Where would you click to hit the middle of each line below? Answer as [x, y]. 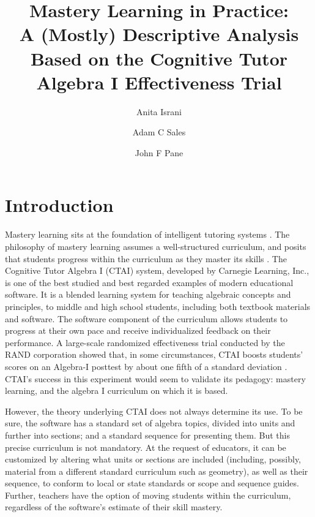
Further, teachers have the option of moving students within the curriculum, [148, 495]
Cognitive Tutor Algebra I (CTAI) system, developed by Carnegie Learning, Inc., [157, 270]
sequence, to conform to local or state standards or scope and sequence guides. [152, 483]
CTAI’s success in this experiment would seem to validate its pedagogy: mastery [155, 378]
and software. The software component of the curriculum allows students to [146, 318]
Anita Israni [159, 111]
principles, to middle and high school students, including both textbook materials [158, 306]
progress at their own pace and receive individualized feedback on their [138, 330]
